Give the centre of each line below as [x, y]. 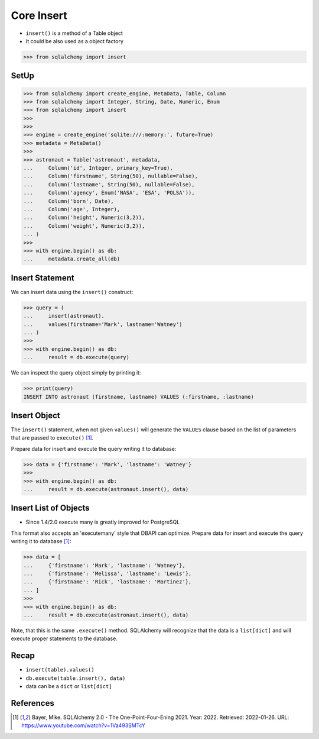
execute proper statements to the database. [64, 638]
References [32, 703]
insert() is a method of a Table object [74, 33]
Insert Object [35, 415]
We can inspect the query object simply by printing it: [76, 373]
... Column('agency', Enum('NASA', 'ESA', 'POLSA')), [109, 193]
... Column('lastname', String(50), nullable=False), [109, 184]
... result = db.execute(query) [77, 357]
